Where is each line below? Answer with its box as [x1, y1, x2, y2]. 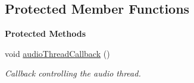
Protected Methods [5, 27, 86, 40]
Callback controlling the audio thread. [5, 67, 141, 79]
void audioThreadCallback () [5, 47, 110, 59]
